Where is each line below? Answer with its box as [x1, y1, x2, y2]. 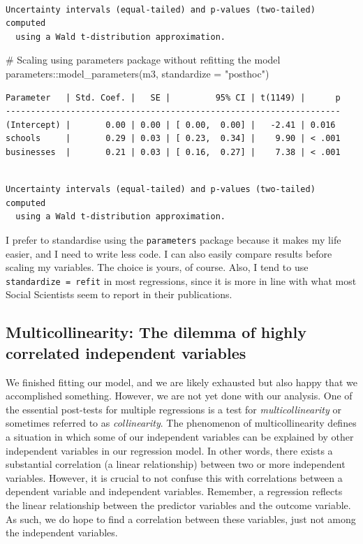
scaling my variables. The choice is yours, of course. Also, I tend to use [6, 260, 309, 274]
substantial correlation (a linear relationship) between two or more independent [6, 457, 346, 471]
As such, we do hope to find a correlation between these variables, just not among [6, 511, 356, 526]
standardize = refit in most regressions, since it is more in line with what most [6, 273, 357, 288]
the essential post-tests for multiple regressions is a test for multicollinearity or [6, 402, 341, 416]
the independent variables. [6, 525, 118, 540]
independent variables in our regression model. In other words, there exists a [6, 443, 333, 457]
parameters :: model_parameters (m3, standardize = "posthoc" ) [6, 66, 269, 80]
